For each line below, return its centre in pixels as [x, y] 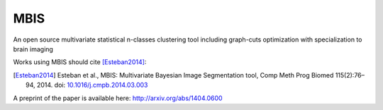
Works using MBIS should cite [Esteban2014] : [80, 62]
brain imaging [33, 49]
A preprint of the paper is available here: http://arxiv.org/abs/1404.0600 [118, 98]
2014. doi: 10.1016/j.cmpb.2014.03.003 [92, 85]
